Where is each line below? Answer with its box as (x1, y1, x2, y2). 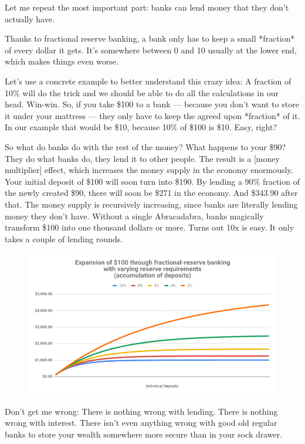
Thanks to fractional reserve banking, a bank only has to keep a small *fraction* (5, 32, 295, 45)
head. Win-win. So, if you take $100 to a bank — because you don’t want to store (5, 98, 299, 110)
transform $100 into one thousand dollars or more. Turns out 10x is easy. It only (5, 221, 294, 233)
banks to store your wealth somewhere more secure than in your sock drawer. (5, 428, 283, 440)
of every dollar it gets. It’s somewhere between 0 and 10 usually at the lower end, (5, 43, 297, 56)
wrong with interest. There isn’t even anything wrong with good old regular (5, 416, 277, 429)
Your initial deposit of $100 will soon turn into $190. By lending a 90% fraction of (5, 175, 300, 187)
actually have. (5, 12, 55, 25)
